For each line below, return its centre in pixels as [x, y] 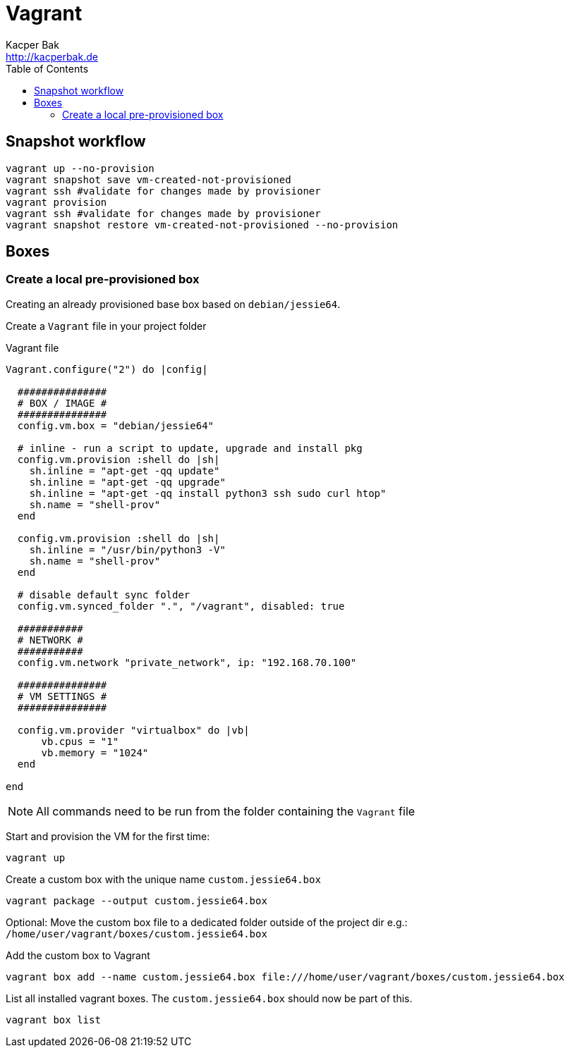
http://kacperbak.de [52, 56]
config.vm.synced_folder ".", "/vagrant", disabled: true [181, 606]
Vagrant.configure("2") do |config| [107, 369]
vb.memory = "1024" [95, 752]
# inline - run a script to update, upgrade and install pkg [190, 448]
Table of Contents [47, 68]
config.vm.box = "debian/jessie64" [116, 425]
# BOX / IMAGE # [62, 403]
